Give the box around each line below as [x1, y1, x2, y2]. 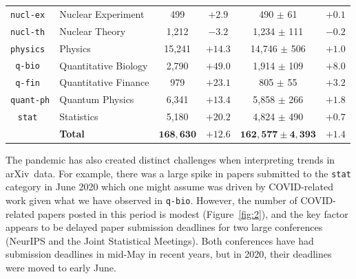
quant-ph [10, 96, 50, 106]
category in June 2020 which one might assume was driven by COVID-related [6, 179, 333, 194]
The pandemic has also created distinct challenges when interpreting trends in [6, 153, 335, 167]
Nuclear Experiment [59, 6, 145, 21]
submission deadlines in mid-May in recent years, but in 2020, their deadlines [6, 247, 332, 261]
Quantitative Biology [59, 58, 148, 72]
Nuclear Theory [59, 23, 126, 38]
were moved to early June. [6, 260, 116, 275]
